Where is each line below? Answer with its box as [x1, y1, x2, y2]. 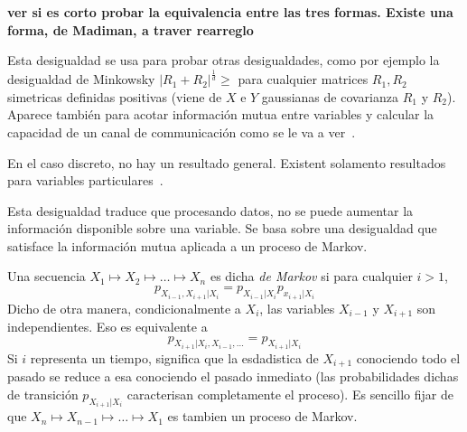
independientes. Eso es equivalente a [7, 316, 208, 335]
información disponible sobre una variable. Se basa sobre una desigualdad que [7, 219, 437, 238]
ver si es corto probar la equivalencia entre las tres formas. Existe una [7, 3, 453, 21]
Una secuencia [7, 267, 86, 286]
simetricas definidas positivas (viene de [7, 87, 222, 106]
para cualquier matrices [238, 70, 369, 89]
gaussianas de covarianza [261, 87, 398, 106]
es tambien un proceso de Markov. [167, 407, 358, 426]
